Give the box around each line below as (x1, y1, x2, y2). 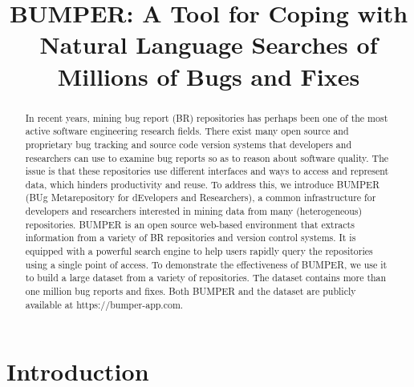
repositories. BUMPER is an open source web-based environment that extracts (25, 217, 355, 231)
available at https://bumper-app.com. (25, 297, 184, 311)
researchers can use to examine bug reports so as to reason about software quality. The (25, 151, 389, 164)
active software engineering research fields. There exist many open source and (25, 124, 349, 138)
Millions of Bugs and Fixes (57, 59, 360, 92)
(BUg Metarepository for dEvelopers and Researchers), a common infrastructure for (25, 191, 376, 204)
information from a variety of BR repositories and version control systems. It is (25, 231, 356, 244)
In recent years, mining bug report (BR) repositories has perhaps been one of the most (25, 111, 388, 124)
